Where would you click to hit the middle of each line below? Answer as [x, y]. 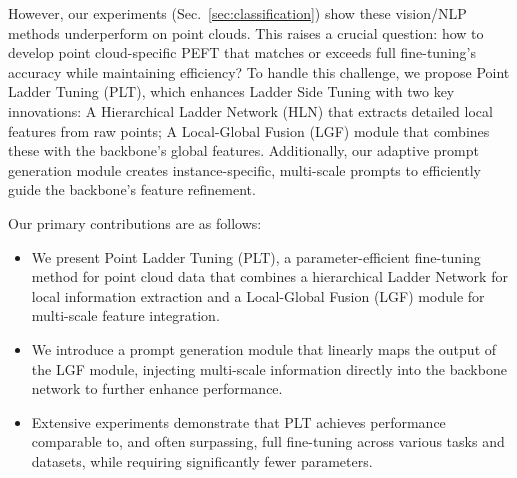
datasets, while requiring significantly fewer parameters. [202, 460]
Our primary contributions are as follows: [135, 222]
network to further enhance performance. [157, 388]
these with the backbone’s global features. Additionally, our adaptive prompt [243, 150]
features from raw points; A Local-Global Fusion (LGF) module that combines [249, 130]
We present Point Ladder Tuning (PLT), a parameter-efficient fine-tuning [256, 256]
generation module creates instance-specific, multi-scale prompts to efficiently [244, 169]
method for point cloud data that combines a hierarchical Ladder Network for [269, 276]
